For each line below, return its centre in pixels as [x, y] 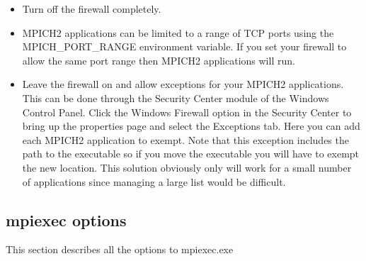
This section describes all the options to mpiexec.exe [120, 249]
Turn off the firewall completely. [92, 9]
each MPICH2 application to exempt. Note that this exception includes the [185, 139]
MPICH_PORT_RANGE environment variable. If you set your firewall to [184, 46]
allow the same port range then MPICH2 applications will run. [159, 60]
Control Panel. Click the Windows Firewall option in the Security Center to [187, 112]
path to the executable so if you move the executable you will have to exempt [191, 154]
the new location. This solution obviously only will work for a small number [187, 167]
